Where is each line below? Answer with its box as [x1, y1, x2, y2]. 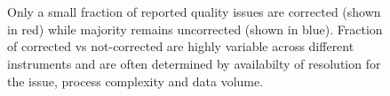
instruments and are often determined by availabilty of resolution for [7, 54, 381, 72]
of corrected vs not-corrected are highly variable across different [7, 37, 354, 55]
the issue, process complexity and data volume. [7, 71, 264, 90]
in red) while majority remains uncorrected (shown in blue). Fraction [7, 19, 383, 38]
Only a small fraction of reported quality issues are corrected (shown [7, 3, 381, 21]
